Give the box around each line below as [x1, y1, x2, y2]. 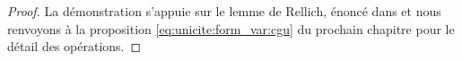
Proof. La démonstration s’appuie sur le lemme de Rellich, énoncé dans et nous [7, 2, 441, 20]
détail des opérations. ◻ [7, 37, 142, 56]
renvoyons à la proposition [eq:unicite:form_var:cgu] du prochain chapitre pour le [7, 19, 455, 38]
